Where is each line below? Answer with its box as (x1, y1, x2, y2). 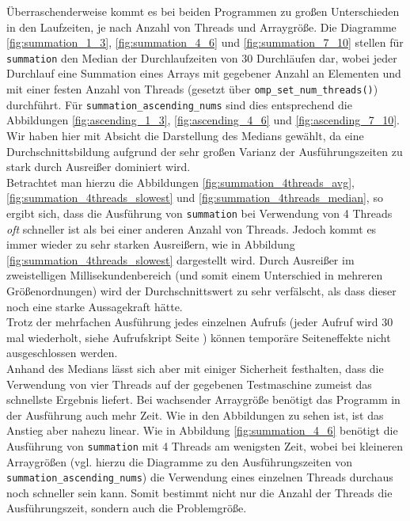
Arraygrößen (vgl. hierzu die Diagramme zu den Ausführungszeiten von (6, 453, 352, 470)
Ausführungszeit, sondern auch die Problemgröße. (6, 500, 247, 516)
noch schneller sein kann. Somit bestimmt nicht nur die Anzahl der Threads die (6, 484, 393, 500)
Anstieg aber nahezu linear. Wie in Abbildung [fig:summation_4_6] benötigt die (6, 422, 398, 439)
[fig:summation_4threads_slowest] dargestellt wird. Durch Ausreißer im (6, 251, 355, 268)
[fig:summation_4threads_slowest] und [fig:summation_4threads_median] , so (6, 189, 383, 206)
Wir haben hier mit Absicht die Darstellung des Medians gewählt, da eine (6, 127, 364, 143)
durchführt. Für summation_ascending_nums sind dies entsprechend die (6, 96, 352, 112)
